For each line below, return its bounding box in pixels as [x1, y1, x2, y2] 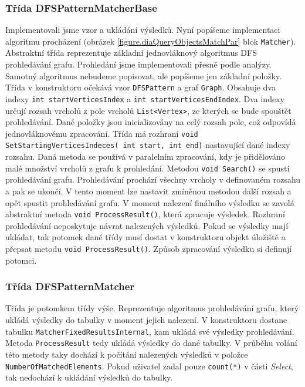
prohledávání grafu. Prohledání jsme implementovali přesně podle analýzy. [5, 58, 272, 70]
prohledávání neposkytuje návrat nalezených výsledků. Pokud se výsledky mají [5, 219, 289, 231]
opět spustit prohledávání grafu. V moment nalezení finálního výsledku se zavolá [5, 196, 294, 208]
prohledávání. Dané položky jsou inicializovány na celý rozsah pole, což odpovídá [5, 116, 296, 128]
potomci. [5, 254, 37, 266]
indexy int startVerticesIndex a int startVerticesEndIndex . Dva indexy [5, 92, 284, 105]
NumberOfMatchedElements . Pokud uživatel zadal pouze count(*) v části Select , [5, 359, 293, 372]
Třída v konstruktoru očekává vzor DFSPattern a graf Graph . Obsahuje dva [5, 81, 276, 93]
